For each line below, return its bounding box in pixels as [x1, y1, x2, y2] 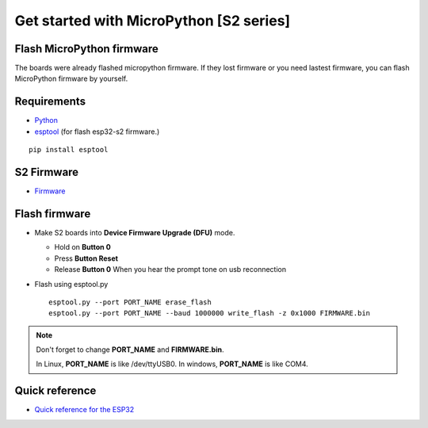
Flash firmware [14, 207, 91, 220]
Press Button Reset [54, 254, 119, 263]
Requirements [14, 95, 86, 109]
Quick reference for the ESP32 [34, 405, 135, 415]
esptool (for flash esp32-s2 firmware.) [34, 127, 160, 136]
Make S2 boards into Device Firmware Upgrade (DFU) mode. [34, 227, 235, 237]
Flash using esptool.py [34, 279, 109, 289]
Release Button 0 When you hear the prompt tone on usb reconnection [54, 265, 287, 274]
